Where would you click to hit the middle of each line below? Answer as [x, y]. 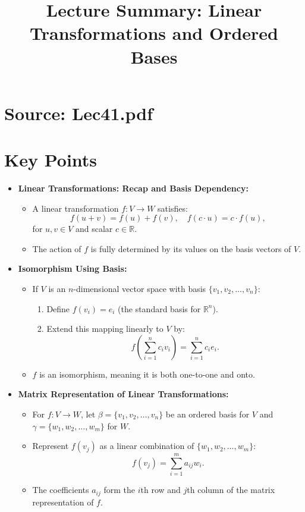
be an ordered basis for [207, 414]
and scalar [94, 229]
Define [58, 308]
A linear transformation [76, 208]
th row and [161, 490]
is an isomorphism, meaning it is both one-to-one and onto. [147, 374]
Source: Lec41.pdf [78, 113]
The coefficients [61, 490]
